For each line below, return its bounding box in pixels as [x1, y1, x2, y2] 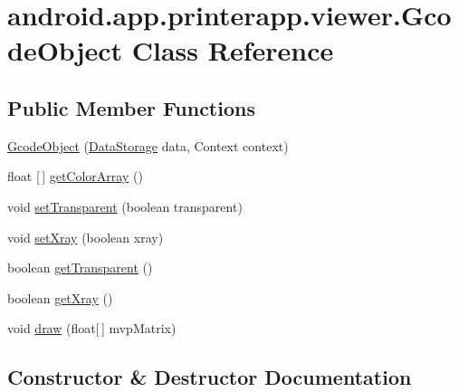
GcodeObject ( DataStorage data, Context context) [7, 136, 289, 155]
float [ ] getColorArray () [7, 167, 143, 186]
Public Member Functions [7, 93, 255, 121]
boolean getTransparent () [7, 258, 153, 277]
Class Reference [131, 32, 334, 69]
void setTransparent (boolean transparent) [7, 196, 243, 215]
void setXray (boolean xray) [7, 227, 164, 246]
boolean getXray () [7, 288, 113, 307]
